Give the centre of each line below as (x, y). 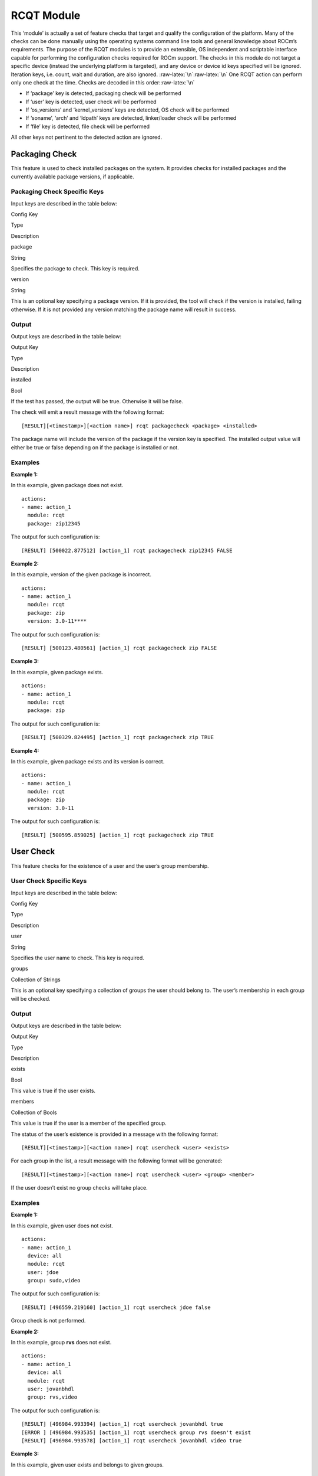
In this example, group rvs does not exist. (61, 1343)
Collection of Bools (34, 1112)
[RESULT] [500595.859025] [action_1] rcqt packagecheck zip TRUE (118, 835)
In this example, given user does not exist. (62, 1226)
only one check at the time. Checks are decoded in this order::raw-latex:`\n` (103, 82)
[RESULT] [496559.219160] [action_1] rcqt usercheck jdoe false (116, 1307)
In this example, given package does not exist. (67, 485)
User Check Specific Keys (49, 881)
